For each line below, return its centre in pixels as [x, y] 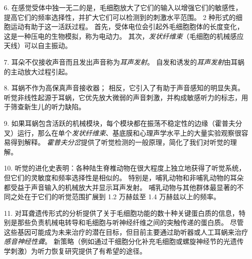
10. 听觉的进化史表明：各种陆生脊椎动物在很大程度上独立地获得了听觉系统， [125, 168]
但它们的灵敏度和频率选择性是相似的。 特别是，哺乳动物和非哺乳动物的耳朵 [124, 177]
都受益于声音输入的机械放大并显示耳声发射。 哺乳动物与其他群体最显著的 [120, 187]
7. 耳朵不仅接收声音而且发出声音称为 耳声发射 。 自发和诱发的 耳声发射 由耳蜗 [124, 61]
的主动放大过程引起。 [38, 71]
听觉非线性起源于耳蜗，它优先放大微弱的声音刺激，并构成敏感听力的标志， [123, 97]
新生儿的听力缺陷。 [55, 107]
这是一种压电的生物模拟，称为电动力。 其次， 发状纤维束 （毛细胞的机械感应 [124, 36]
